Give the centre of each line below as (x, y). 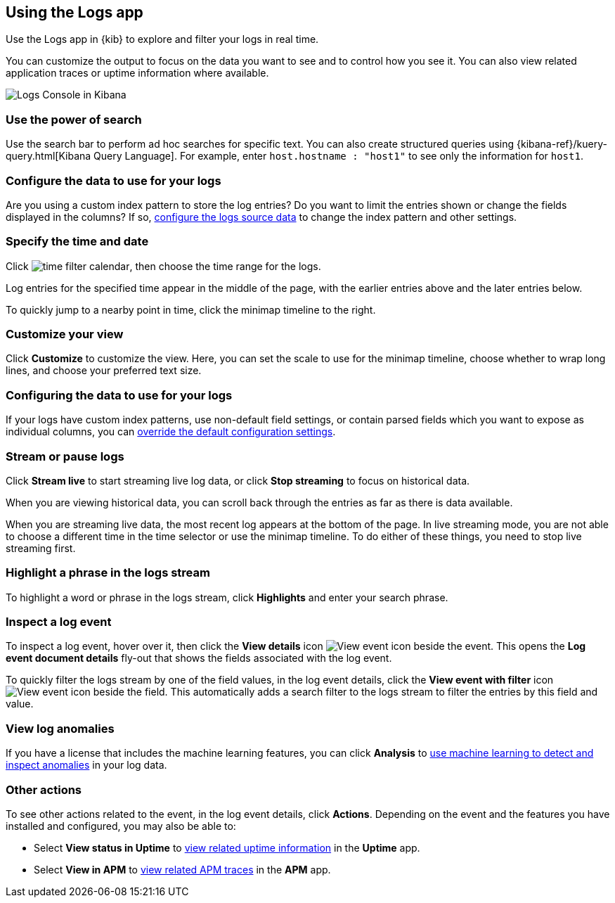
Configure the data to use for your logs (114, 180)
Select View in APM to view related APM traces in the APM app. (182, 869)
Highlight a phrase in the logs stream (108, 573)
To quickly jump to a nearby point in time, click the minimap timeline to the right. (191, 309)
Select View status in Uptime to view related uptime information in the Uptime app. (227, 847)
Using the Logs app (75, 12)
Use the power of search (74, 119)
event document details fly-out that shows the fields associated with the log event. (199, 658)
